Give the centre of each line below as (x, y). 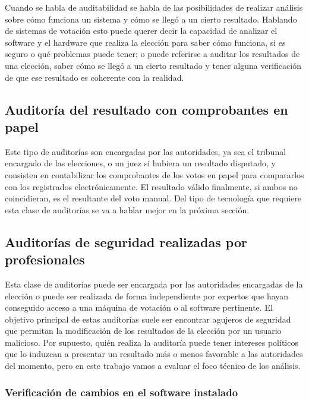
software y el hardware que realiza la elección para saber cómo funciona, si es (145, 42)
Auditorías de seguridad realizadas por (126, 241)
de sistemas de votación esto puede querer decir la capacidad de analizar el (141, 31)
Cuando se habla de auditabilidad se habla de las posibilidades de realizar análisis (154, 7)
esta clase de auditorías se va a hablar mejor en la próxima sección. (127, 209)
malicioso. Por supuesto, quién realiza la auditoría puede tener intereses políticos (152, 342)
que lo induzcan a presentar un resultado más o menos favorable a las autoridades (154, 354)
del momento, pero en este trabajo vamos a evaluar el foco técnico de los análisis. (153, 366)
